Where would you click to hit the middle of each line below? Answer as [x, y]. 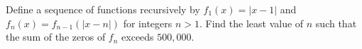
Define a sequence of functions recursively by [103, 9]
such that [336, 23]
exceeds [138, 37]
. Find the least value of [252, 23]
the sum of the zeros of [56, 37]
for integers [148, 23]
